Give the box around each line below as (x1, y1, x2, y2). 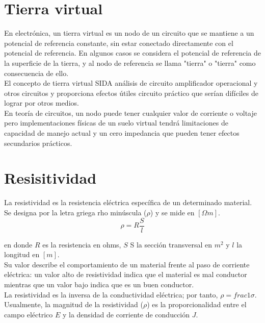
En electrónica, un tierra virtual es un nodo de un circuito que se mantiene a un (4, 28, 254, 38)
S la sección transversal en (130, 239, 212, 250)
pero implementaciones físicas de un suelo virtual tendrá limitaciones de (4, 117, 228, 128)
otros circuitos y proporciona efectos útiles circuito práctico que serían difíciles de (4, 87, 258, 98)
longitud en (4, 249, 40, 260)
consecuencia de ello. (4, 67, 69, 78)
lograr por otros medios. (4, 97, 79, 108)
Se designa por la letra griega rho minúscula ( (4, 207, 147, 217)
